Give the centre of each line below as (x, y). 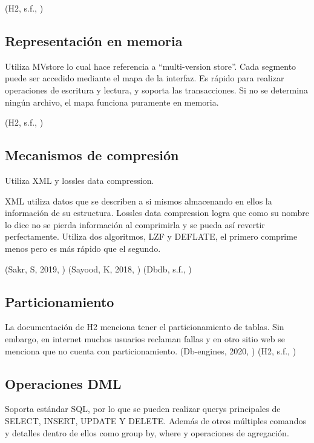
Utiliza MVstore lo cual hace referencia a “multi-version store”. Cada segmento (151, 66)
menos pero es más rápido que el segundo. (83, 248)
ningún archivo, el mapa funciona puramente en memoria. (112, 102)
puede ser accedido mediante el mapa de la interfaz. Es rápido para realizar (145, 78)
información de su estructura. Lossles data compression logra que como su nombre (157, 213)
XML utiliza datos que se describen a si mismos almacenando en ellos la (139, 201)
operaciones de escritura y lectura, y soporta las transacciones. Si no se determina (156, 90)
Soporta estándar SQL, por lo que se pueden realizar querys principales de (143, 409)
